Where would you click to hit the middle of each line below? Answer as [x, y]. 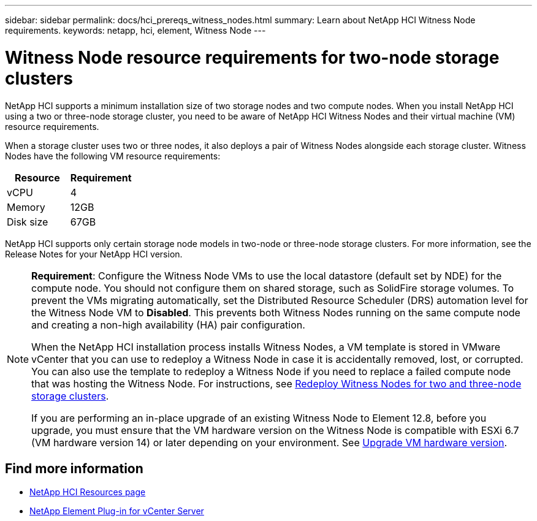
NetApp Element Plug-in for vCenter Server [117, 511]
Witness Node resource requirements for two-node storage [252, 57]
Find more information [74, 468]
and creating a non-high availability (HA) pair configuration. [168, 325]
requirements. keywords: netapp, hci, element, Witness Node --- [135, 30]
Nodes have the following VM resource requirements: [113, 156]
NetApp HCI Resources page [88, 492]
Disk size [28, 222]
